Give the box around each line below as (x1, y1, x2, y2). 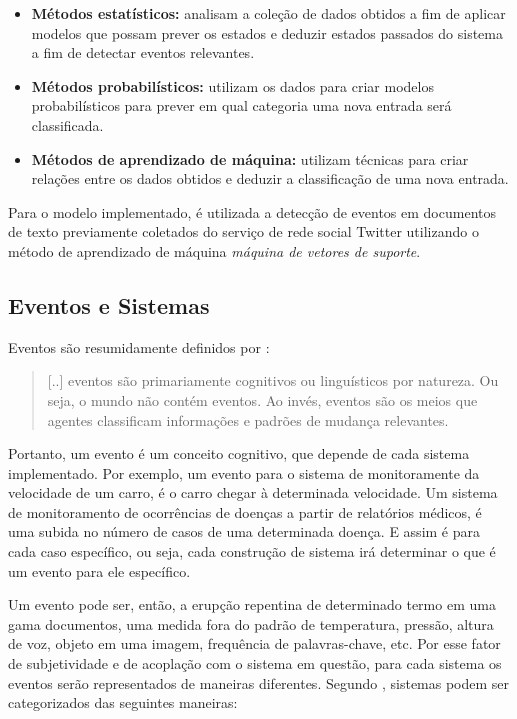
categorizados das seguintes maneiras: (8, 692, 238, 713)
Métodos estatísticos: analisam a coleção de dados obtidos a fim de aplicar (31, 3, 506, 23)
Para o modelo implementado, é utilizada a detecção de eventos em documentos (8, 201, 496, 222)
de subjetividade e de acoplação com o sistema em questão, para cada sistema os (8, 653, 502, 674)
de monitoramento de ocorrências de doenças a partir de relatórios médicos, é (8, 501, 482, 522)
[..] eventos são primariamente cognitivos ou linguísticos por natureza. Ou (47, 370, 499, 391)
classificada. (31, 114, 104, 135)
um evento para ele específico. (8, 560, 191, 581)
